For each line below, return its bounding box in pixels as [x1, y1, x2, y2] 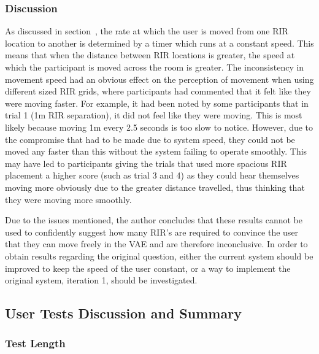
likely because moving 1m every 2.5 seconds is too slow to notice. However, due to [5, 120, 313, 133]
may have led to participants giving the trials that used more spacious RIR [5, 156, 287, 169]
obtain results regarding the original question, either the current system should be [5, 249, 313, 262]
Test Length [5, 336, 66, 351]
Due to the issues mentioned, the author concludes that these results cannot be [5, 214, 302, 226]
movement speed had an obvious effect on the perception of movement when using [5, 72, 314, 85]
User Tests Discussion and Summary [5, 304, 242, 323]
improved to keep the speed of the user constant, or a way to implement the [5, 261, 291, 274]
